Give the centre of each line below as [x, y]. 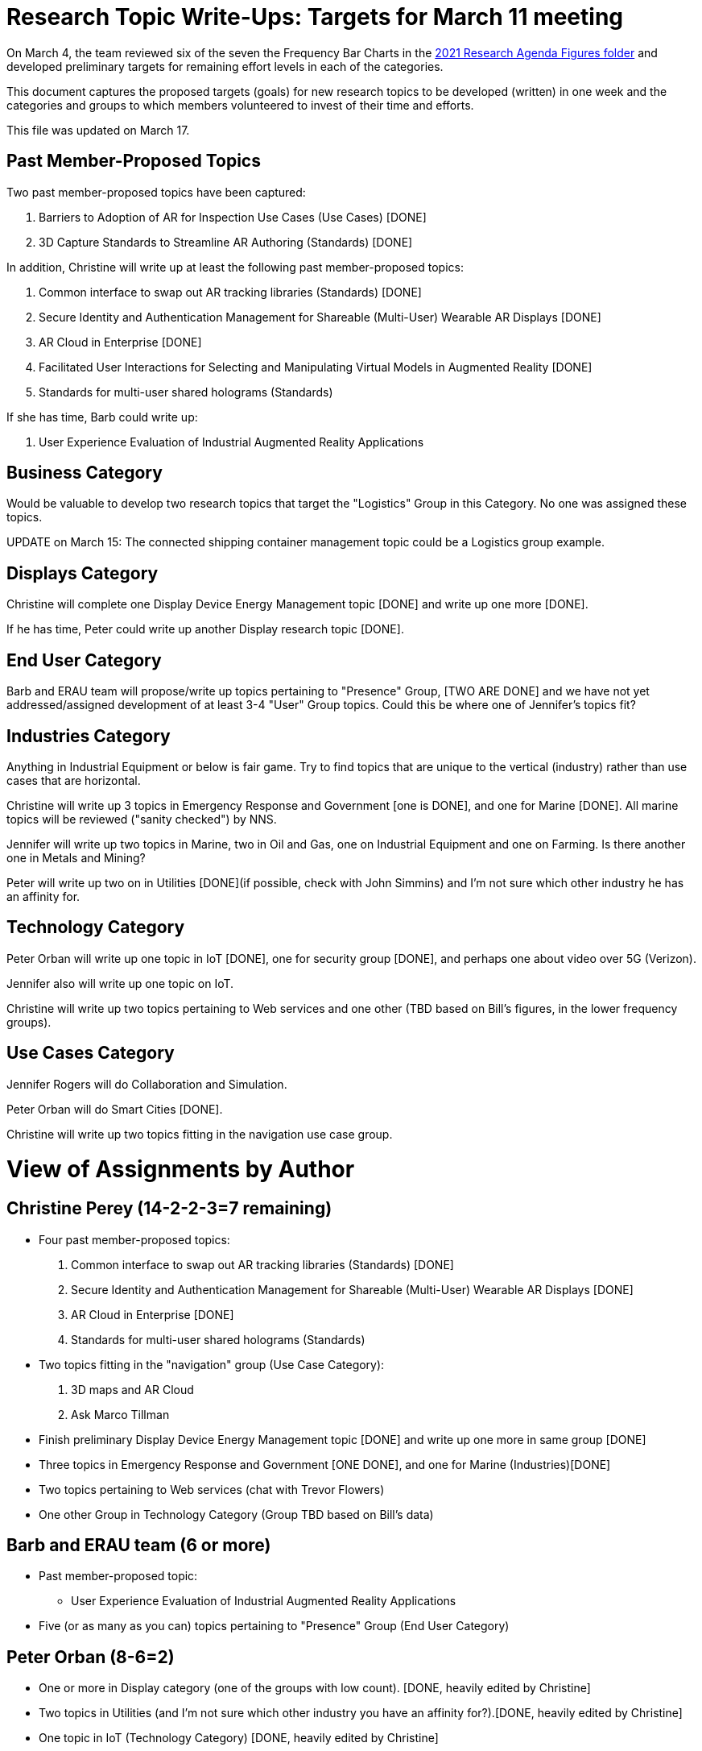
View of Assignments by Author [181, 1170]
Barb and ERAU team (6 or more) [139, 1545]
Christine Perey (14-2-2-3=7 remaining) [169, 1209]
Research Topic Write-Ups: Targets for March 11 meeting [315, 17]
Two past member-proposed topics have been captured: [156, 192]
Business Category [85, 473]
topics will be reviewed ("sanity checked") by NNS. [142, 819]
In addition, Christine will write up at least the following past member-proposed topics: [235, 267]
